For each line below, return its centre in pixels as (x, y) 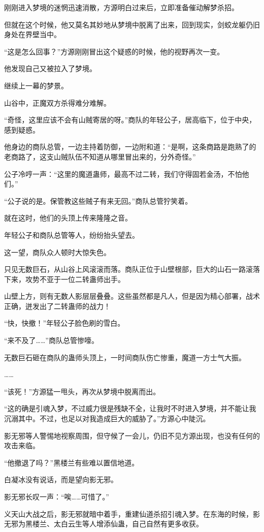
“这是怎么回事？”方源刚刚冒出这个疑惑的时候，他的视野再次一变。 (114, 51)
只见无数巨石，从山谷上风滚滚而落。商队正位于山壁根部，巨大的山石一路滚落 (132, 269)
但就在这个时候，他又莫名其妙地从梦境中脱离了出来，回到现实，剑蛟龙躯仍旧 (132, 24)
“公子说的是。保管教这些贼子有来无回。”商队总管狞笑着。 (98, 200)
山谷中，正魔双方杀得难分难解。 (57, 102)
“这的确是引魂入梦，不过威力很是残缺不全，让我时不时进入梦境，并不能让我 (130, 408)
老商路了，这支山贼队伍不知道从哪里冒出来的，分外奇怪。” (100, 156)
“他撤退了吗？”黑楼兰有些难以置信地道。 (72, 462)
